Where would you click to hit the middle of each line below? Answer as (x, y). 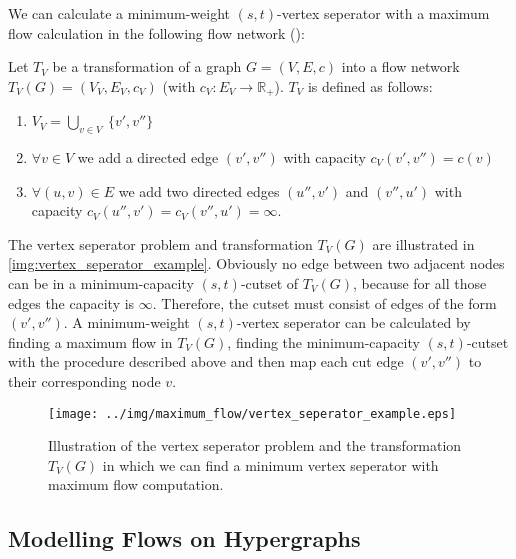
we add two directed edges (199, 190)
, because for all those (419, 283)
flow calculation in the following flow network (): (156, 32)
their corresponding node (84, 380)
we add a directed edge (148, 157)
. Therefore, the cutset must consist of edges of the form (324, 302)
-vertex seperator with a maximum (383, 13)
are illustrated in (423, 243)
